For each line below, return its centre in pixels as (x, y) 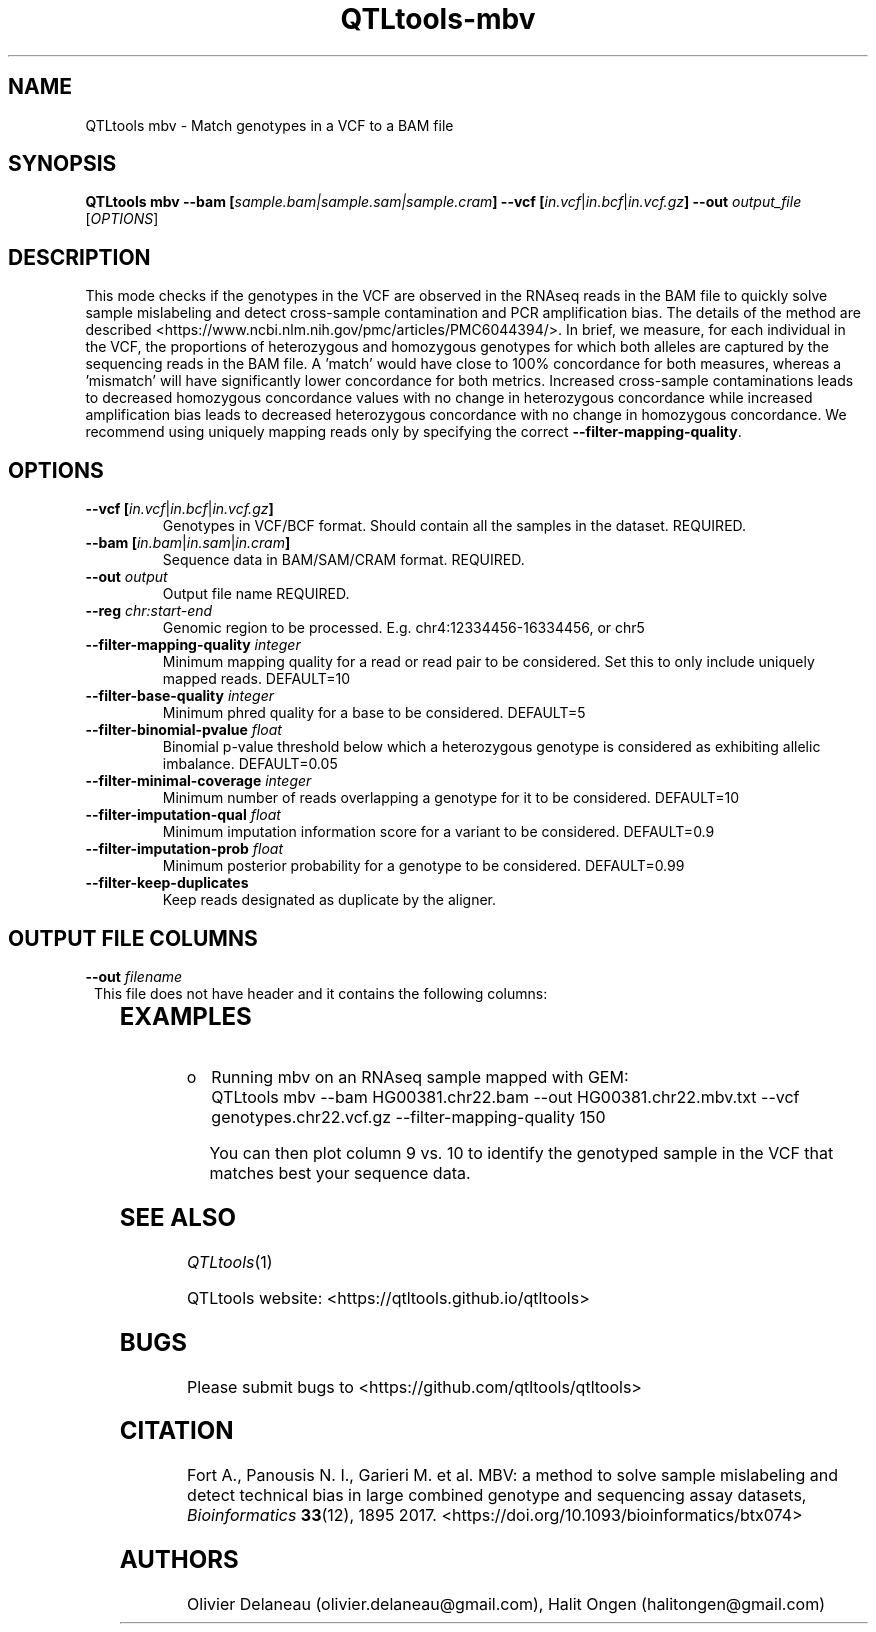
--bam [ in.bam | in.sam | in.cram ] (188, 543)
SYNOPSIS (62, 164)
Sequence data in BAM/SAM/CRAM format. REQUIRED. (343, 560)
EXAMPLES (185, 1016)
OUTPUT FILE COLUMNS (133, 938)
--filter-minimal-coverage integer (198, 781)
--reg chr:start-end (149, 611)
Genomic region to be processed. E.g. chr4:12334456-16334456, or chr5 (403, 628)
